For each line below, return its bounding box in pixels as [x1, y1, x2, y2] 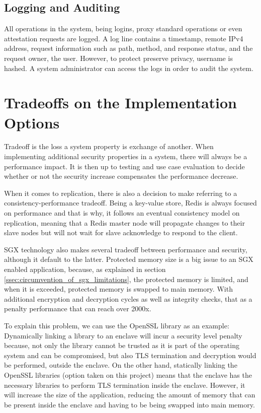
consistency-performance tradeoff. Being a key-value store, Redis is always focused [4, 197, 257, 208]
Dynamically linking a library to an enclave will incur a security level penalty [4, 330, 242, 340]
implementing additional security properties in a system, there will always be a [4, 151, 247, 162]
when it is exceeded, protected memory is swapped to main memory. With [4, 284, 233, 294]
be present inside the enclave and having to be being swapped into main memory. [4, 399, 255, 409]
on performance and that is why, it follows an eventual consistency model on [4, 208, 240, 218]
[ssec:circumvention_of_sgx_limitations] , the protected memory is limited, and [4, 273, 248, 284]
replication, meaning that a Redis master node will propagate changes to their [4, 217, 245, 228]
